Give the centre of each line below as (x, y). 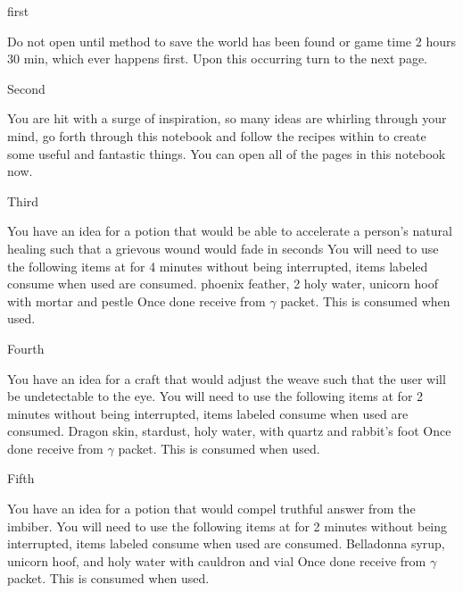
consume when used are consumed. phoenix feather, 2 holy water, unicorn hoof (223, 284)
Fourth (26, 348)
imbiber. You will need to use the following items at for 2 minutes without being (227, 526)
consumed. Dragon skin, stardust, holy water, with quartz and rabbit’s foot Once (229, 431)
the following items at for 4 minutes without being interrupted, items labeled (218, 266)
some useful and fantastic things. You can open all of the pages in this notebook (227, 153)
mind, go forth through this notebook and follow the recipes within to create (217, 135)
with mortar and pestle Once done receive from (136, 301)
